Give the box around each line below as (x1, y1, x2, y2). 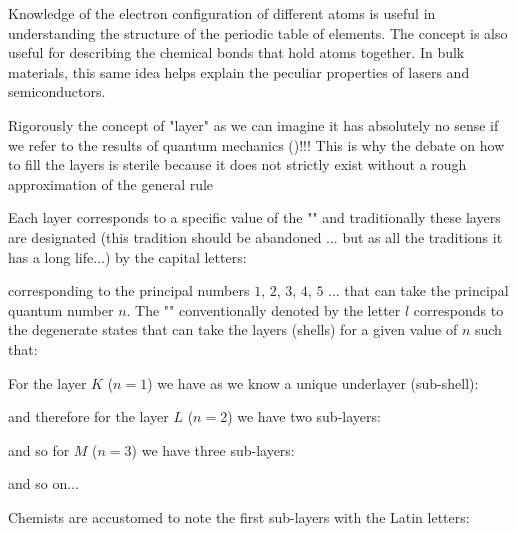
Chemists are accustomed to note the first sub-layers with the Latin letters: (8, 506, 470, 527)
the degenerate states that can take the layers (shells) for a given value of (8, 319, 458, 340)
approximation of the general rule (8, 173, 214, 194)
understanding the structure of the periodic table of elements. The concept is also (8, 22, 508, 43)
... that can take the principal (328, 280, 509, 301)
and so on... (8, 473, 79, 494)
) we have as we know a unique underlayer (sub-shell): (147, 372, 479, 393)
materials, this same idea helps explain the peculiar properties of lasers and (8, 61, 470, 82)
